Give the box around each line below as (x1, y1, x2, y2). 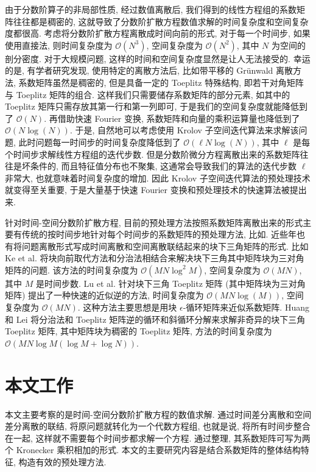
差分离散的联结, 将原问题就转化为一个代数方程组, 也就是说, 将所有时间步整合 (5, 420, 311, 432)
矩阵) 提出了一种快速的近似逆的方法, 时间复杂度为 (5, 289, 204, 301)
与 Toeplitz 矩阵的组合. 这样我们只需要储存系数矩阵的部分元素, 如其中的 (5, 88, 290, 100)
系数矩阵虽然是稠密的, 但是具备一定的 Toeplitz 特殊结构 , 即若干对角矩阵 (18, 76, 304, 88)
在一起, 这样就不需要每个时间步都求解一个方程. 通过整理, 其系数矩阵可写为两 (5, 431, 311, 444)
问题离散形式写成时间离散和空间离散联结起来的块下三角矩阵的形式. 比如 (21, 239, 309, 252)
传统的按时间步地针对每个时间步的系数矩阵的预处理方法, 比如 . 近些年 (21, 228, 297, 241)
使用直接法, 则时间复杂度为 (5, 38, 113, 51)
